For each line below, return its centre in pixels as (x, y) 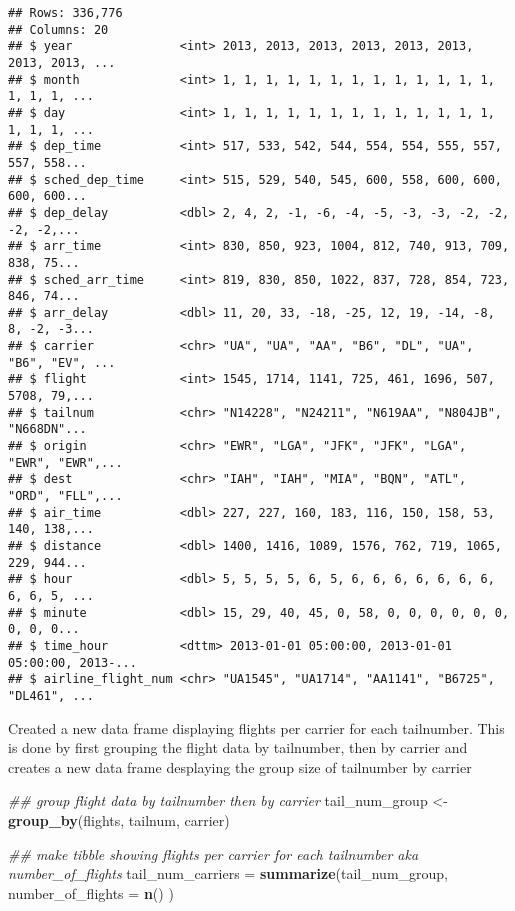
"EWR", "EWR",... (65, 462)
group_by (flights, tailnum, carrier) (119, 819)
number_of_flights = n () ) (91, 892)
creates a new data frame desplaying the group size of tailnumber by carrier (240, 766)
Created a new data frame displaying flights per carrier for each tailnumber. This (256, 727)
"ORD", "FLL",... (65, 496)
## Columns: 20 (58, 29)
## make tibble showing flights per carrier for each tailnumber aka (213, 853)
